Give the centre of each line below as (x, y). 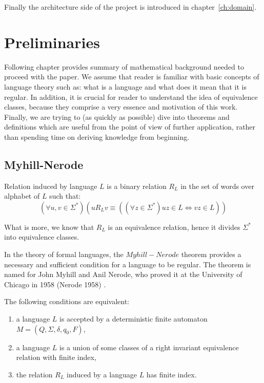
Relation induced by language (51, 186)
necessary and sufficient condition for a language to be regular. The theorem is (128, 264)
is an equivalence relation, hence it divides (174, 227)
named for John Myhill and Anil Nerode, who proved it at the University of (123, 274)
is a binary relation (137, 186)
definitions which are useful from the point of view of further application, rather (130, 127)
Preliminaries (52, 42)
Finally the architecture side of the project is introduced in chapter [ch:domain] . (130, 7)
